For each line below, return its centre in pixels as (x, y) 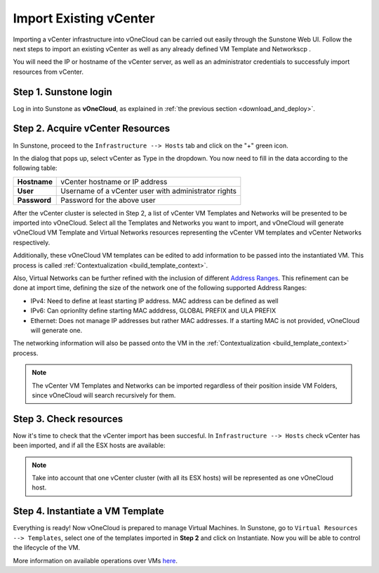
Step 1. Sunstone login (62, 92)
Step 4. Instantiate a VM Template (88, 512)
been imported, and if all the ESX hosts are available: (89, 445)
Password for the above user (108, 200)
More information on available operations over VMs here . (95, 560)
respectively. (32, 242)
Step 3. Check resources (68, 419)
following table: (35, 168)
